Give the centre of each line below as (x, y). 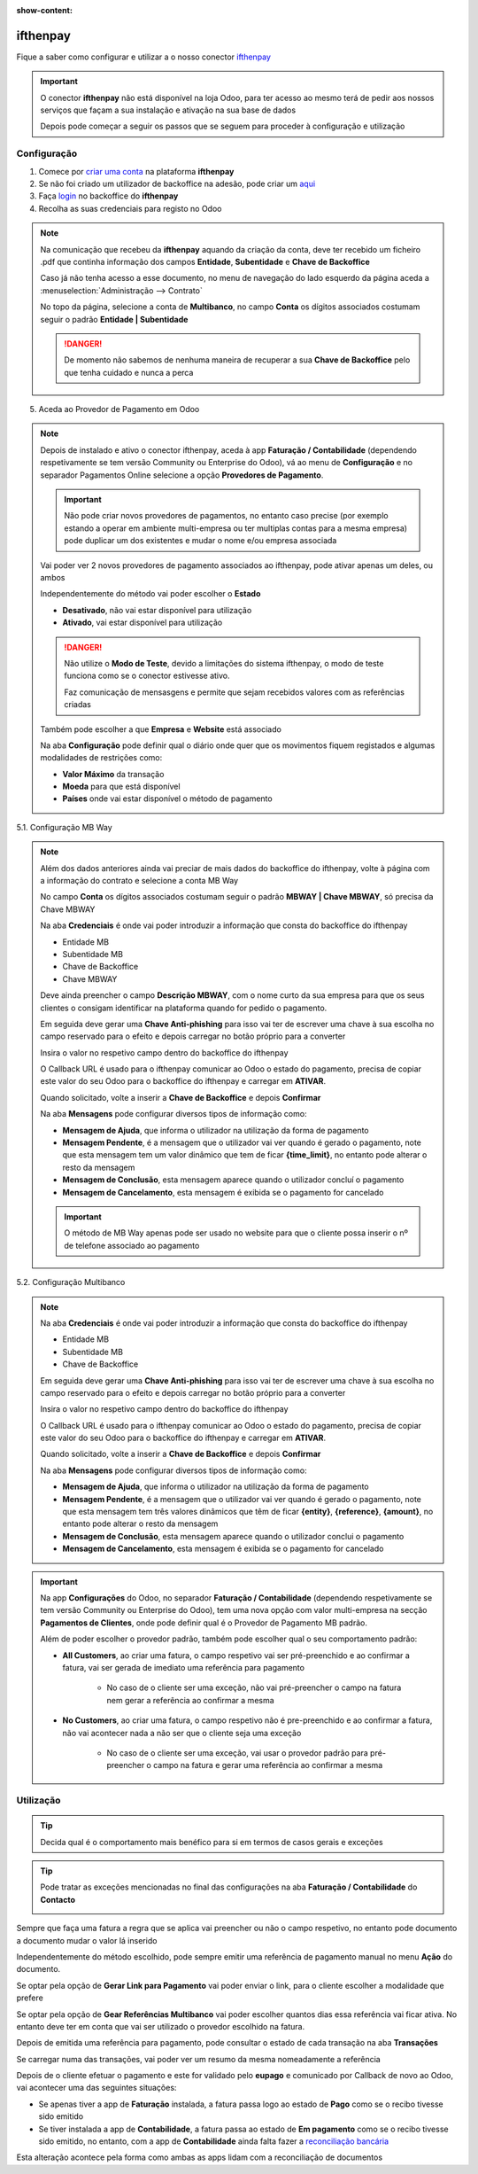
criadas (78, 705)
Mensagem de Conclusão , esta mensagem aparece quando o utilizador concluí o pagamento (233, 1180)
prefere (30, 1998)
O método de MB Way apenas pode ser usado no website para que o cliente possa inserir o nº (236, 1233)
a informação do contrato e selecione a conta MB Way (139, 881)
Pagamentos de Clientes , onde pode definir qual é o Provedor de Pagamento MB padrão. (204, 1623)
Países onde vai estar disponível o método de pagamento (168, 799)
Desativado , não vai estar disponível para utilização (157, 610)
